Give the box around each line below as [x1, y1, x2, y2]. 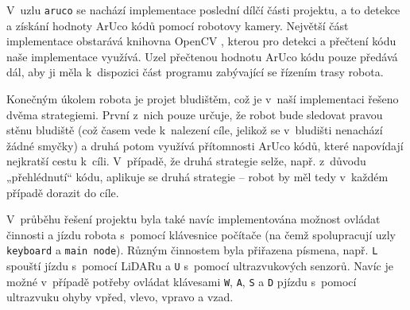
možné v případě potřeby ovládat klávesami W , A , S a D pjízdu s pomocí [6, 273, 357, 289]
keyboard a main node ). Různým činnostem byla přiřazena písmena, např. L [6, 242, 378, 258]
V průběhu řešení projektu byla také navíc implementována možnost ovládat [6, 211, 381, 227]
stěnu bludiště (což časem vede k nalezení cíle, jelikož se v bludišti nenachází [6, 122, 383, 138]
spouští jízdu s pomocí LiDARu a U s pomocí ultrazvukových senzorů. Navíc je [6, 258, 393, 274]
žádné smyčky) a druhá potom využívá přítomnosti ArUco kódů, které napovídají [6, 137, 404, 153]
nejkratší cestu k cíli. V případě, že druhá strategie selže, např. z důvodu [6, 153, 366, 169]
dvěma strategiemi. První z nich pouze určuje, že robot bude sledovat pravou [6, 106, 383, 122]
